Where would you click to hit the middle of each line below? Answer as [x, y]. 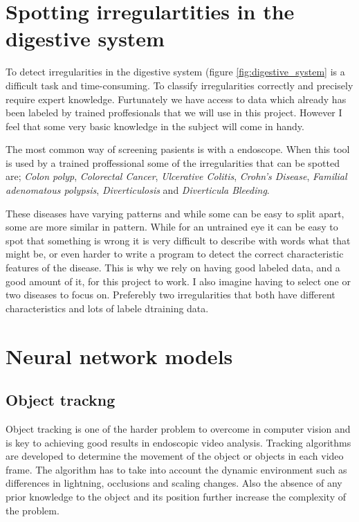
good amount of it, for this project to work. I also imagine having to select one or [178, 281]
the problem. [33, 510]
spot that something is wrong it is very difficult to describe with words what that [178, 240]
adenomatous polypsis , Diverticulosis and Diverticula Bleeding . [138, 190]
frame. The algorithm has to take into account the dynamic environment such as [176, 469]
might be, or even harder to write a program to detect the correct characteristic [175, 254]
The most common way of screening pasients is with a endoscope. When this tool [178, 149]
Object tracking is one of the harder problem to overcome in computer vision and [178, 428]
